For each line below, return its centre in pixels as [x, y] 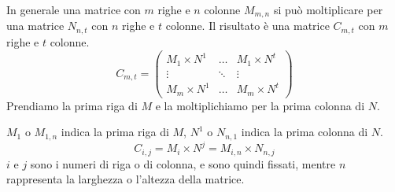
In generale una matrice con [74, 9]
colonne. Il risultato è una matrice [247, 26]
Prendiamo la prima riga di [72, 105]
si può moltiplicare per [328, 9]
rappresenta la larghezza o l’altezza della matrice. [126, 179]
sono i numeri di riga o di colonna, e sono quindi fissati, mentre [183, 163]
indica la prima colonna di [305, 132]
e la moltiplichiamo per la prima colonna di [260, 105]
